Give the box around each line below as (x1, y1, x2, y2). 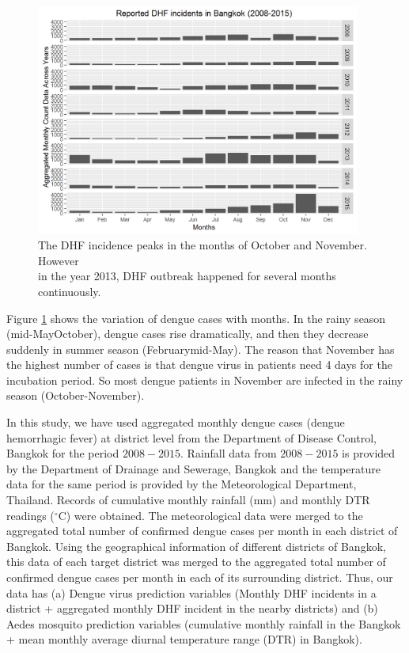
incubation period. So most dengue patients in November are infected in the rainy (6, 371, 403, 388)
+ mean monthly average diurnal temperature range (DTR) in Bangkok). (6, 631, 362, 647)
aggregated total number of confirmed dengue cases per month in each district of (6, 522, 398, 539)
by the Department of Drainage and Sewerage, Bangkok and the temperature (6, 460, 381, 476)
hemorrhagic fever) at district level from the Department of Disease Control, (6, 429, 377, 446)
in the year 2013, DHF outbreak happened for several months (38, 268, 336, 284)
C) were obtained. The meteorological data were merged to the (58, 507, 363, 523)
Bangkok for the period (6, 445, 119, 461)
